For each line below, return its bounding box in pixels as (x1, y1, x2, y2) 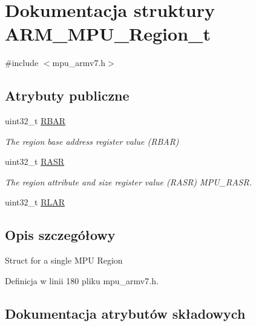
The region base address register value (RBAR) (5, 135, 179, 147)
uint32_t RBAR (5, 115, 66, 127)
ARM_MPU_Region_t (5, 21, 211, 46)
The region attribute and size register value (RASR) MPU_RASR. (5, 175, 252, 188)
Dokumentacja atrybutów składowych (5, 304, 246, 322)
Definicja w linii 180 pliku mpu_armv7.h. (5, 274, 159, 287)
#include (5, 56, 39, 69)
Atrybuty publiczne (5, 86, 130, 105)
